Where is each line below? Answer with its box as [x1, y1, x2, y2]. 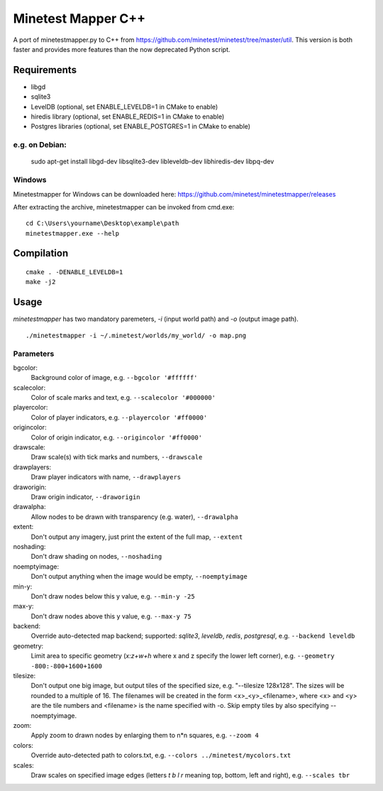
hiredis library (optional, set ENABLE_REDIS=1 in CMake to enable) [30, 112, 225, 121]
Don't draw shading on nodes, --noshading [30, 552, 162, 561]
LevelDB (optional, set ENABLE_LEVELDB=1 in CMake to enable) [30, 102, 218, 111]
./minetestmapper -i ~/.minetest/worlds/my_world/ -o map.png [26, 331, 247, 339]
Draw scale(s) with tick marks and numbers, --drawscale [30, 453, 203, 462]
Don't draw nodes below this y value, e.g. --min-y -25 [30, 591, 195, 600]
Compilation [13, 247, 69, 259]
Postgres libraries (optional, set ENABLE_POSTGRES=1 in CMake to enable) [30, 122, 251, 131]
